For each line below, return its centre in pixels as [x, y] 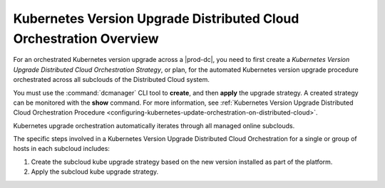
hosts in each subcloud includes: [62, 149]
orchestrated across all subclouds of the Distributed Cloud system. [111, 80]
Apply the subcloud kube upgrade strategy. [95, 172]
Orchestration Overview [86, 38]
